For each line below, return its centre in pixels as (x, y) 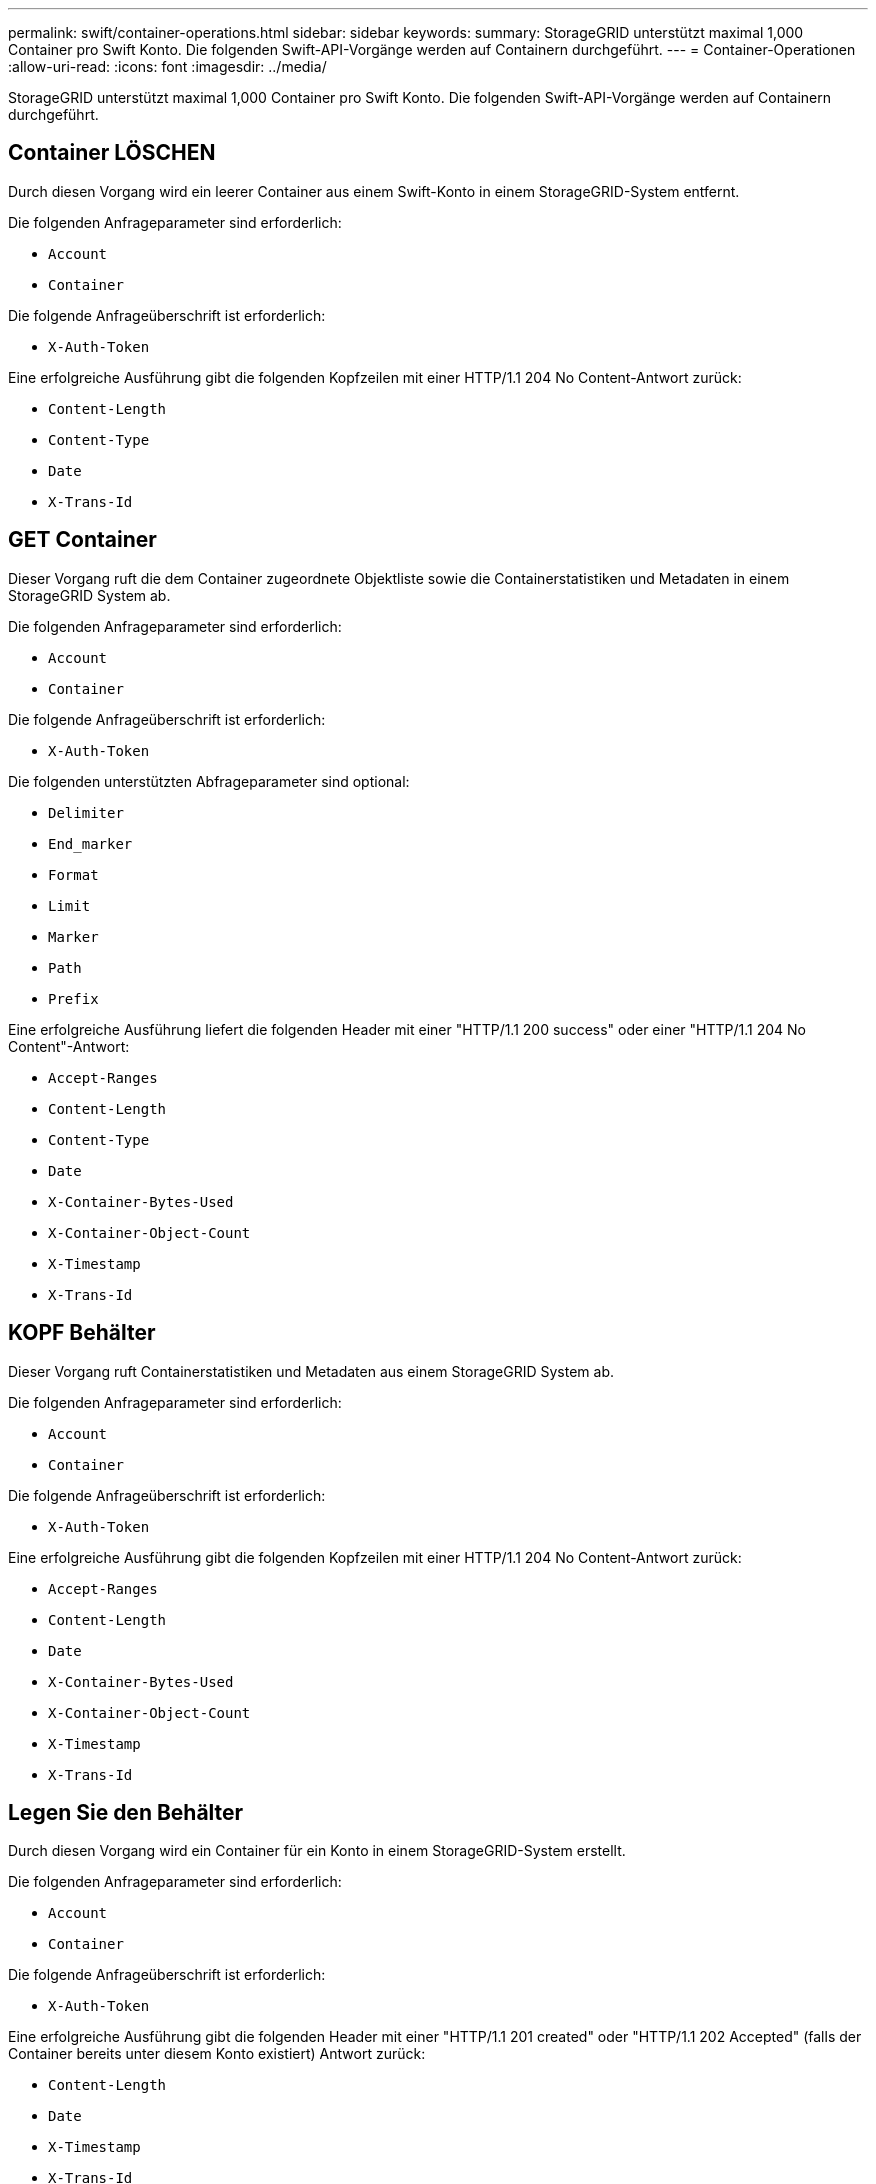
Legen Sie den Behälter (126, 1812)
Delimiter (86, 812)
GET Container (82, 540)
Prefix (73, 998)
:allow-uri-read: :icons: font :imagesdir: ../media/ (167, 66)
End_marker (90, 843)
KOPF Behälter (82, 1333)
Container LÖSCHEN (112, 153)
